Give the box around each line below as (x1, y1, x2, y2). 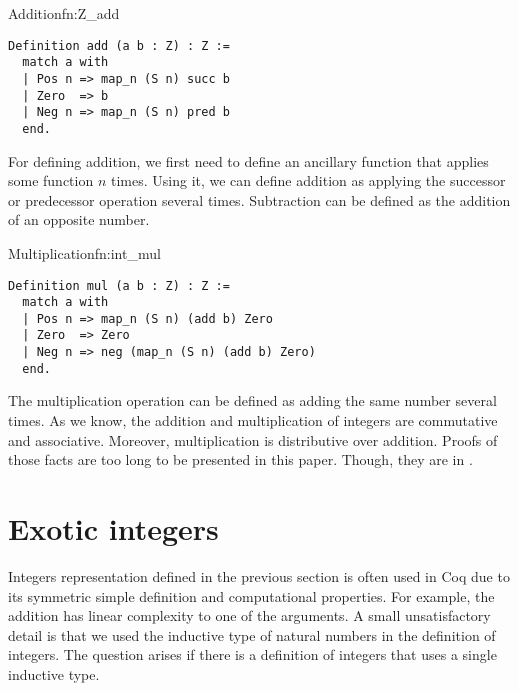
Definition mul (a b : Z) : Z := (8, 278, 230, 293)
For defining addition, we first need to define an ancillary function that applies (8, 150, 489, 171)
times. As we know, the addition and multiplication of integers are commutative (8, 410, 498, 431)
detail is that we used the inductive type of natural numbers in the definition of (8, 624, 496, 645)
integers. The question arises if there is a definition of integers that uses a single (8, 644, 497, 665)
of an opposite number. (8, 209, 150, 230)
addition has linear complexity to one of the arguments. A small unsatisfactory (8, 605, 491, 626)
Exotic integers (8, 508, 219, 548)
